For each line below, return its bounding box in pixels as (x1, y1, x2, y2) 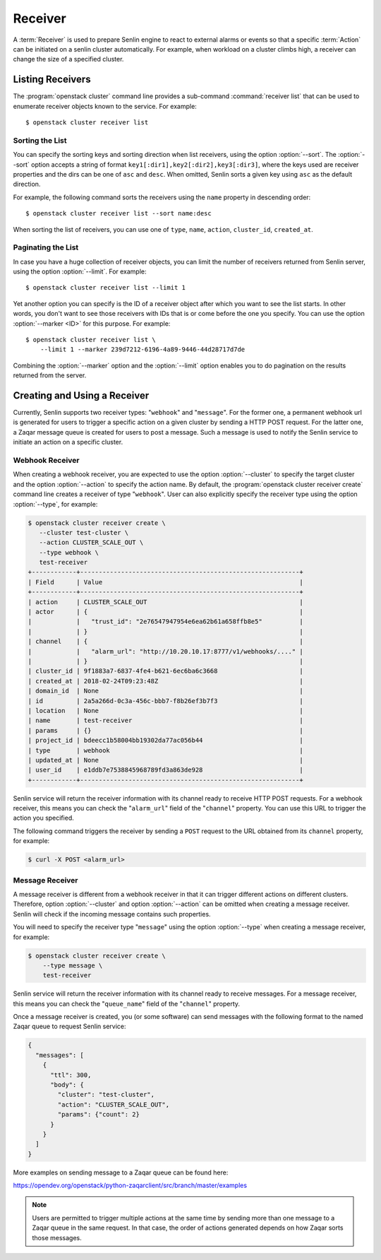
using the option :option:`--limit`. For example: (13, 267, 147, 276)
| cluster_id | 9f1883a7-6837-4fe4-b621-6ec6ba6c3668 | (28, 667, 303, 675)
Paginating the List (13, 242, 79, 252)
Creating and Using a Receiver (13, 389, 150, 401)
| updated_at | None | (28, 756, 303, 764)
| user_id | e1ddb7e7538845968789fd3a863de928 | (28, 766, 303, 774)
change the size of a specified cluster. (13, 55, 124, 64)
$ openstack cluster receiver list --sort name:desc (25, 209, 212, 218)
